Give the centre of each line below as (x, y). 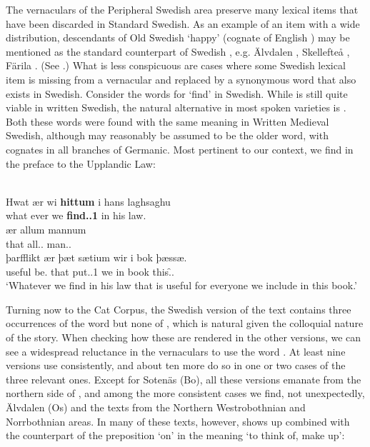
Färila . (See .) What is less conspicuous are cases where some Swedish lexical (176, 65)
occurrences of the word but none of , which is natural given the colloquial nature (185, 323)
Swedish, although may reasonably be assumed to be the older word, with (167, 135)
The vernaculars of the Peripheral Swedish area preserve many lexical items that (182, 9)
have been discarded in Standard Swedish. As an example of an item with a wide (183, 23)
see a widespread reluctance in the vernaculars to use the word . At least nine (176, 351)
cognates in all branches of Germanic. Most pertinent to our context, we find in (180, 149)
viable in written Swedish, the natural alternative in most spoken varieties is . (176, 107)
